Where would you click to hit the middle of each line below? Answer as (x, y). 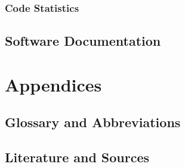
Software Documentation (83, 41)
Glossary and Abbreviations (93, 122)
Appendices (53, 84)
